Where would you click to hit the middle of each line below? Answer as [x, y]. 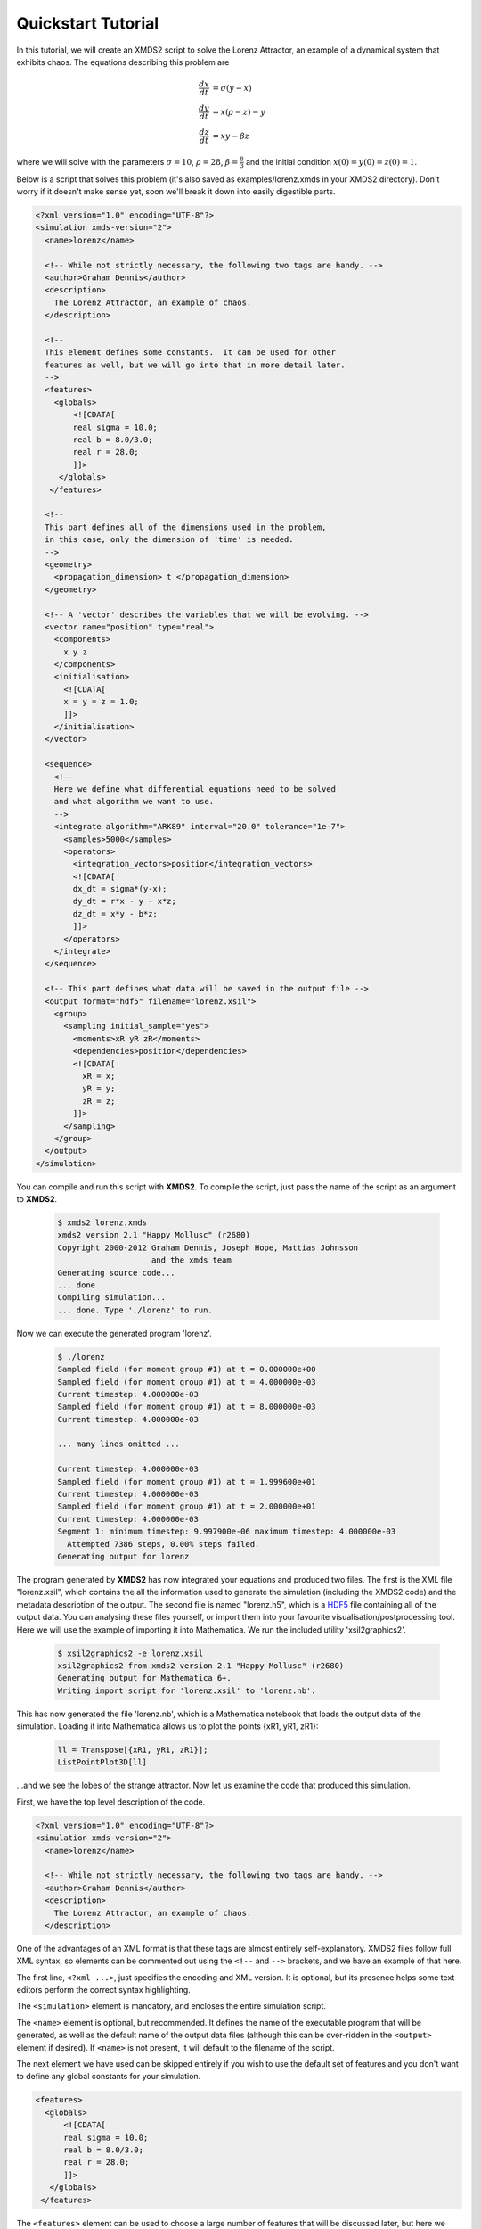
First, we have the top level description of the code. [111, 1802]
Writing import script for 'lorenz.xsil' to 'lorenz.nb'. [187, 1690]
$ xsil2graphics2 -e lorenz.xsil [130, 1653]
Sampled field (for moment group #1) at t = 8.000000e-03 [187, 1407]
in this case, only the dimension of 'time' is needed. [169, 540]
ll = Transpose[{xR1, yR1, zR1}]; [133, 1750]
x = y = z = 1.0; [102, 702]
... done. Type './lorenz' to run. [135, 1310]
